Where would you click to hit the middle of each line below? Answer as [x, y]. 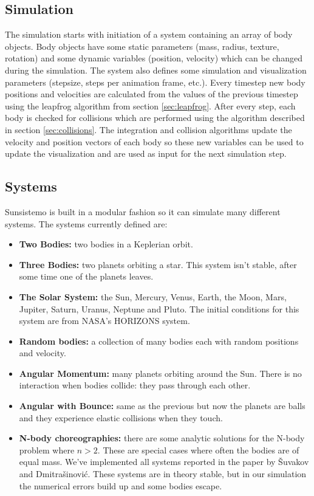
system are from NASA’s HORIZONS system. [104, 321]
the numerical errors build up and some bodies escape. [121, 485]
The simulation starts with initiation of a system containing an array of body [149, 34]
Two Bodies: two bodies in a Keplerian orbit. [106, 244]
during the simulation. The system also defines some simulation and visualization [156, 70]
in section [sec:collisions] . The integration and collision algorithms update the [148, 129]
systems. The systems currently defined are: [86, 223]
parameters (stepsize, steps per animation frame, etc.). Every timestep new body [155, 82]
